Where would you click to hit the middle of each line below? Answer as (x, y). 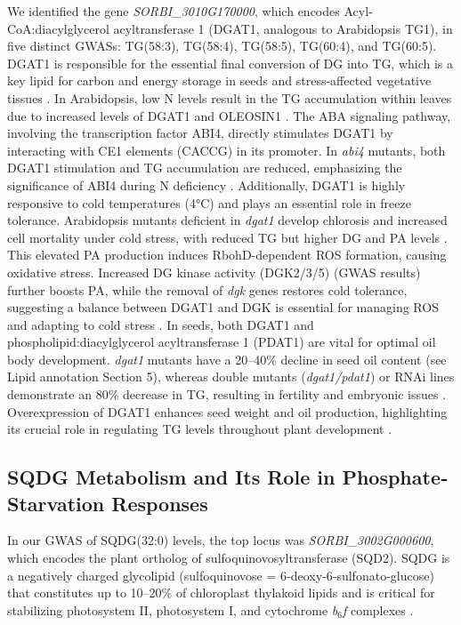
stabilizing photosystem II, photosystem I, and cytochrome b (173, 609)
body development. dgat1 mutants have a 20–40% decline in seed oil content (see (227, 359)
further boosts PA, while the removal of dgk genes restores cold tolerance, (207, 289)
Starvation (56, 503)
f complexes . (378, 609)
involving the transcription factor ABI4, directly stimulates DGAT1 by (200, 133)
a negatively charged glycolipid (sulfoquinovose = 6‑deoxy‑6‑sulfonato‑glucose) (221, 575)
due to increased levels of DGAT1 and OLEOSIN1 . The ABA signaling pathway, (229, 115)
